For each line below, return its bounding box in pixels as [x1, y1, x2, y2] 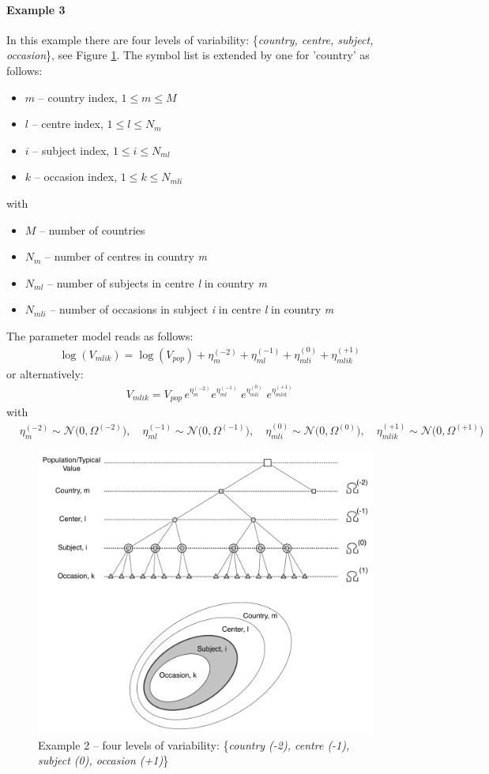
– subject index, [32, 141, 110, 158]
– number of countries [39, 221, 145, 238]
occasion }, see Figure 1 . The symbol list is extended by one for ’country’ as [6, 47, 370, 63]
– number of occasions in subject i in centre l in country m [50, 301, 334, 317]
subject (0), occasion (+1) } [38, 752, 169, 768]
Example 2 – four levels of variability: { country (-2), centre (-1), [38, 736, 350, 753]
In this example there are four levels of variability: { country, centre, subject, [6, 31, 374, 47]
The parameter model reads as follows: [6, 327, 194, 344]
